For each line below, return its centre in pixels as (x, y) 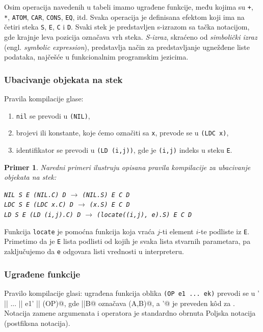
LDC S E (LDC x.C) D (39, 205)
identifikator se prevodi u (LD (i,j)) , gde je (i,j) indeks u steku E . (124, 149)
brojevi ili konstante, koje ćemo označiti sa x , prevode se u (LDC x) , (122, 133)
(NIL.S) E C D (106, 195)
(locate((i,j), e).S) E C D (144, 215)
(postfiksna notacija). (37, 323)
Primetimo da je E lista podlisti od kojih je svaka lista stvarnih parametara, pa (127, 241)
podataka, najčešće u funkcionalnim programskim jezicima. (96, 57)
